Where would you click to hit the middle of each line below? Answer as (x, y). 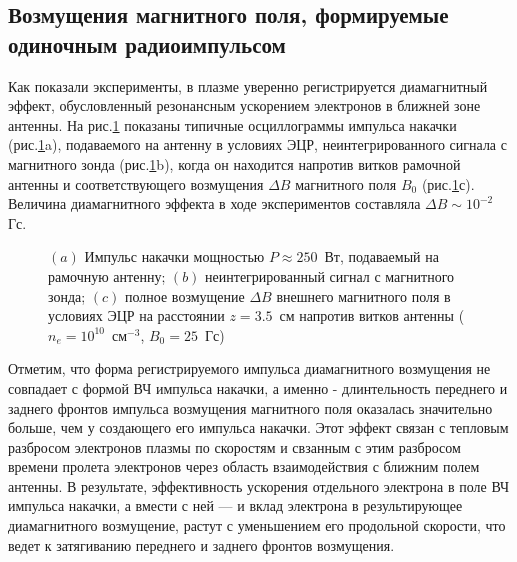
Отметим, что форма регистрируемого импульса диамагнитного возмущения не (249, 368)
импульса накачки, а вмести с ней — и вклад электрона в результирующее (235, 505)
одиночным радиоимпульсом (147, 43)
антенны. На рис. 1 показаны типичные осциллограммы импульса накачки (232, 124)
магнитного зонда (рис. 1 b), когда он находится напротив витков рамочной (234, 163)
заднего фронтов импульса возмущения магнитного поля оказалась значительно (250, 407)
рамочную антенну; (107, 275)
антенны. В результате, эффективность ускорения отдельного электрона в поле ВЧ (259, 485)
